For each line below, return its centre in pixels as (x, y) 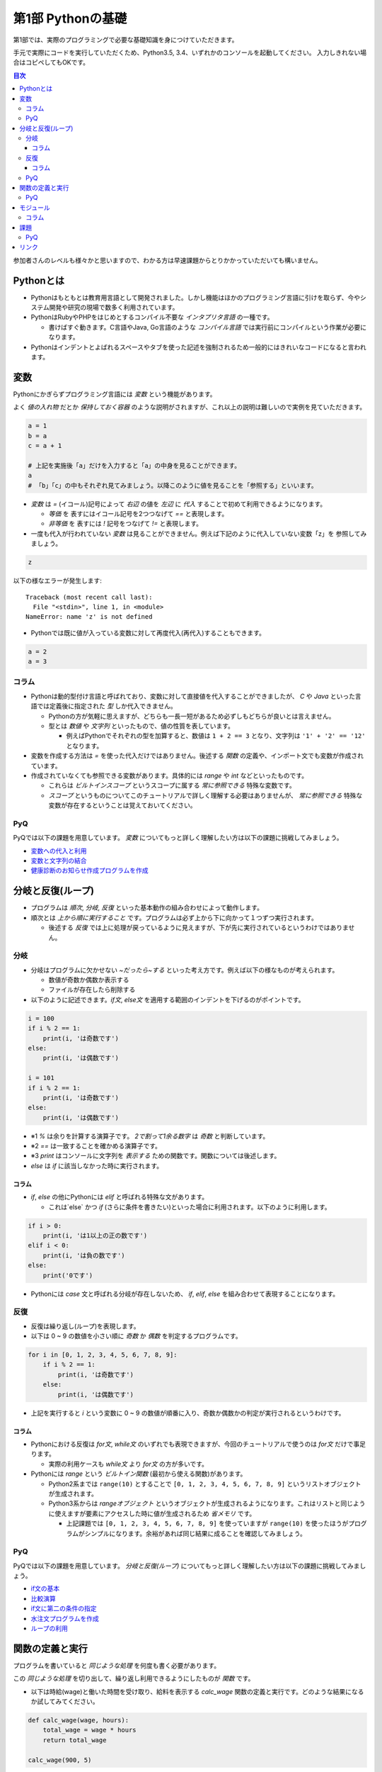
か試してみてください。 (65, 1702)
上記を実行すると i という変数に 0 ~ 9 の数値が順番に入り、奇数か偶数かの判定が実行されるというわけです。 (188, 1413)
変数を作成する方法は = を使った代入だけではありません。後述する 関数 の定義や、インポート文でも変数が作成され (197, 756)
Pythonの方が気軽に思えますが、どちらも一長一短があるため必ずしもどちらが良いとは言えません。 (192, 716)
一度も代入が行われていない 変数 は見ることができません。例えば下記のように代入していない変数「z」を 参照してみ (199, 533)
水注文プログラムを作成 (65, 1618)
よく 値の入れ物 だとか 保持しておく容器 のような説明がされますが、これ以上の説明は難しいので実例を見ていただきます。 (190, 407)
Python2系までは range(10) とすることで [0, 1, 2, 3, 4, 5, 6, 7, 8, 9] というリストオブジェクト (205, 1484)
